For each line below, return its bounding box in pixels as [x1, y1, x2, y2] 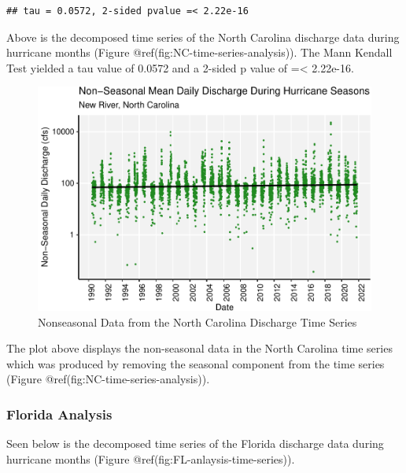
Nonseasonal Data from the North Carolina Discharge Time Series [38, 313, 357, 330]
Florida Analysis [6, 404, 113, 423]
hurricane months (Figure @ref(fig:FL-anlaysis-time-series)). [6, 450, 295, 467]
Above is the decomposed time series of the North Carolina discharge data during [6, 28, 400, 45]
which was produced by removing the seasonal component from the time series [6, 355, 385, 371]
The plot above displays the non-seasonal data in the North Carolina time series [6, 340, 393, 357]
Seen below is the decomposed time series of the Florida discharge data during [6, 435, 384, 452]
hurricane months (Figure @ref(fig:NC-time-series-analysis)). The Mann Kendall [6, 44, 393, 61]
